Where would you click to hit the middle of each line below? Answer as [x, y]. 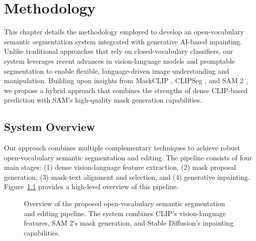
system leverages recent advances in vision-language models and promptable [120, 60]
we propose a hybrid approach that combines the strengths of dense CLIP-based [126, 90]
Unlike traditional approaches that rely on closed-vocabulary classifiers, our [119, 51]
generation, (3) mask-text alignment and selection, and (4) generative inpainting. [127, 177]
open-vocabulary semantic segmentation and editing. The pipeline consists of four [128, 157]
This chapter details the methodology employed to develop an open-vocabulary [124, 32]
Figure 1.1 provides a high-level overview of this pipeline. [91, 186]
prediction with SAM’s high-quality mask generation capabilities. [103, 100]
